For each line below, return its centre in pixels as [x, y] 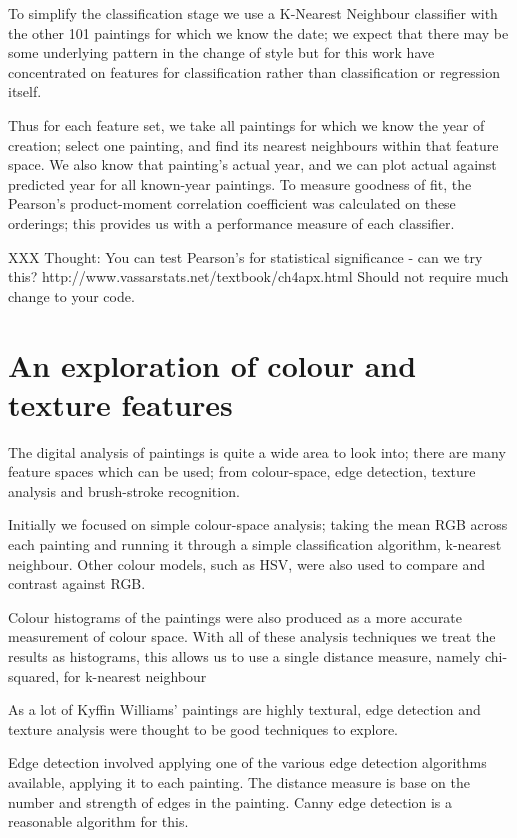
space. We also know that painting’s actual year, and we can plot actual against [252, 164]
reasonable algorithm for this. [98, 821]
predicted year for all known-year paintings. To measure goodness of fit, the [240, 183]
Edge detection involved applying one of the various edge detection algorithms [247, 762]
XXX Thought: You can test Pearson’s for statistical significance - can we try [245, 256]
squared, [34, 675]
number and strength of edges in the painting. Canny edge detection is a [230, 801]
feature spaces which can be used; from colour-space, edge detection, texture [242, 471]
